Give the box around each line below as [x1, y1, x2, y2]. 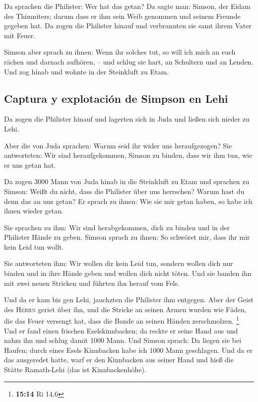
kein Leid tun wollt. [4, 241, 64, 252]
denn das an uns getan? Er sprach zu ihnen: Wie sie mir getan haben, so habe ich [4, 196, 253, 206]
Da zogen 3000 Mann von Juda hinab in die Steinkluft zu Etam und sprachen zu [4, 176, 250, 187]
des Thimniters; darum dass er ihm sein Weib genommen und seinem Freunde [4, 10, 241, 21]
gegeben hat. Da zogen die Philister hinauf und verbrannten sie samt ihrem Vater [4, 20, 252, 31]
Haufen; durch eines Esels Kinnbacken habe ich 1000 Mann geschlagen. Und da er [4, 344, 253, 355]
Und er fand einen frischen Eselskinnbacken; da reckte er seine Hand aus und [4, 325, 238, 335]
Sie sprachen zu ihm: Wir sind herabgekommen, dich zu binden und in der [4, 222, 230, 232]
